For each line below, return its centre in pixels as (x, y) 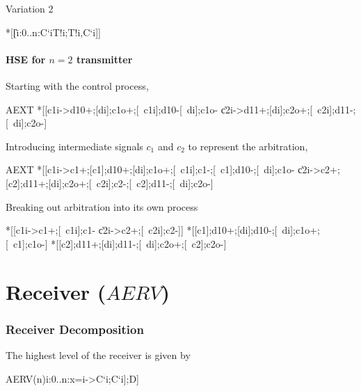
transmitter (104, 59)
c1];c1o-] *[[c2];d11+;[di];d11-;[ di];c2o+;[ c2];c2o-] (120, 243)
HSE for (26, 59)
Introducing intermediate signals (74, 146)
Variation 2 (30, 8)
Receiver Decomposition (75, 329)
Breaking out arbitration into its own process (102, 206)
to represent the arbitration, (248, 146)
